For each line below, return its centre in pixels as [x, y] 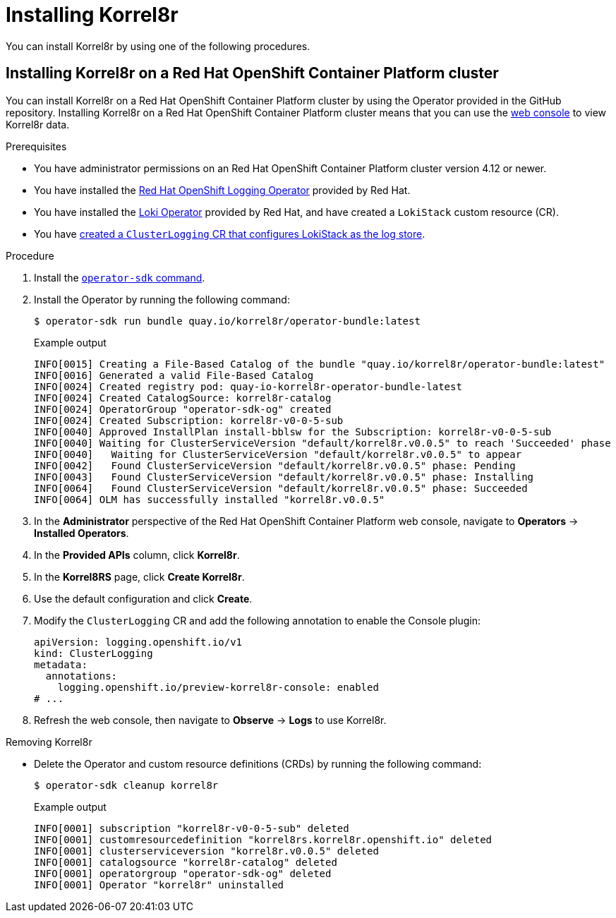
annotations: [81, 676]
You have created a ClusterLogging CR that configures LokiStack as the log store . [230, 234]
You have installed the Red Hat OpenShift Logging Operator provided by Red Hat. [222, 190]
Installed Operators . [81, 533]
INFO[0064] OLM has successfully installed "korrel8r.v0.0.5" [210, 499]
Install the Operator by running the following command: [162, 299]
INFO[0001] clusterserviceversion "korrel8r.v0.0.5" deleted [206, 851]
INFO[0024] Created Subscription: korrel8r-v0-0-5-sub [189, 420]
